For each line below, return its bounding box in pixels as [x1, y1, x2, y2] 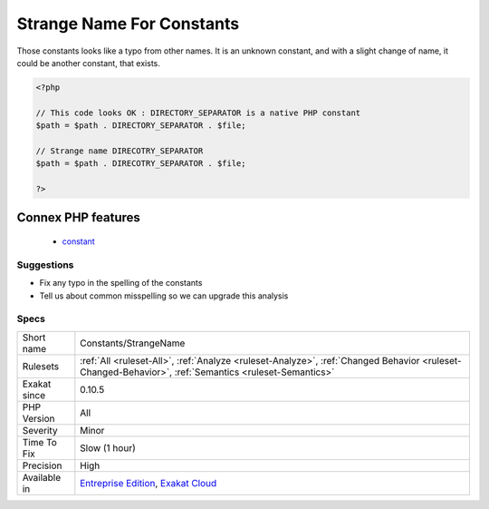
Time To [22, 436, 58, 448]
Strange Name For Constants [16, 14, 240, 34]
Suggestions [16, 259, 74, 271]
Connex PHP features [16, 210, 140, 226]
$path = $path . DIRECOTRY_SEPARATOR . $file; [35, 159, 246, 169]
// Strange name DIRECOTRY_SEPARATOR [35, 145, 204, 156]
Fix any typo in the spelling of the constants [39, 278, 203, 289]
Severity [22, 424, 58, 436]
